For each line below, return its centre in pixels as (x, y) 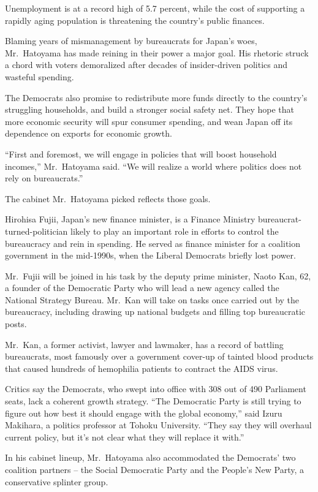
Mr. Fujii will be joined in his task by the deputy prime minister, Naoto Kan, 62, (158, 275)
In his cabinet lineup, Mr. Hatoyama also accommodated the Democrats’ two (150, 457)
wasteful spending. (40, 76)
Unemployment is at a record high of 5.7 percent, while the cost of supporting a (155, 8)
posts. (16, 324)
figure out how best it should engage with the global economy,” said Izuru (144, 413)
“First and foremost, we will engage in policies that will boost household (141, 153)
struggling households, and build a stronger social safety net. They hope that (150, 109)
